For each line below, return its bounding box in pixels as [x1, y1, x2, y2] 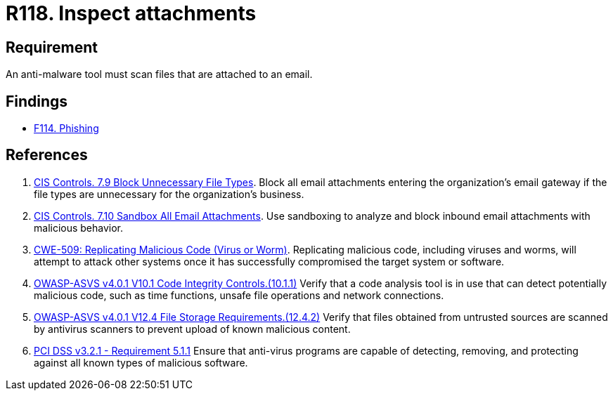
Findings [6, 92, 68, 110]
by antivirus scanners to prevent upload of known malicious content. [34, 322, 351, 335]
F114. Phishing [34, 122, 99, 135]
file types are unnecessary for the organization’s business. [34, 187, 304, 200]
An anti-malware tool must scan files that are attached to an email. [6, 68, 313, 81]
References [6, 146, 88, 164]
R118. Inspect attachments [6, 1, 257, 25]
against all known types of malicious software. [34, 356, 248, 369]
